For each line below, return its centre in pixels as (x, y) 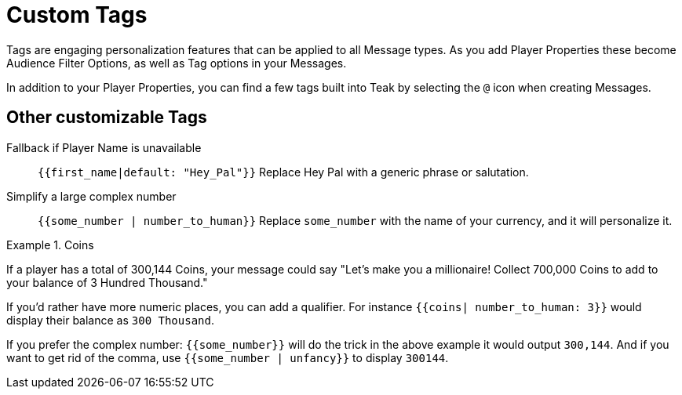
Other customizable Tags (107, 118)
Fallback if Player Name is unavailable (104, 147)
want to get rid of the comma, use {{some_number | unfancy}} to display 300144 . (228, 357)
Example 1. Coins (50, 245)
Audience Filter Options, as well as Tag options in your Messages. (177, 63)
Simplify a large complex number (91, 196)
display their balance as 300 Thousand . (110, 320)
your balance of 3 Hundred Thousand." (107, 282)
